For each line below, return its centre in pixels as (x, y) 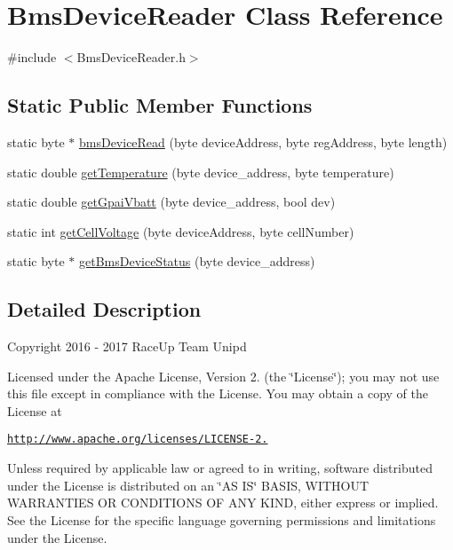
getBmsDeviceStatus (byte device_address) (197, 261)
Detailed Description (104, 309)
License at (35, 410)
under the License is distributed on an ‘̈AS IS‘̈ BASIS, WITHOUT (188, 485)
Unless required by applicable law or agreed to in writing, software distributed (220, 468)
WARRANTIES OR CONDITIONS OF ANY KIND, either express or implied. (223, 503)
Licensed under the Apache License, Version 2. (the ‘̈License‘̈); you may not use (223, 376)
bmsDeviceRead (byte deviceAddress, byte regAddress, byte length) (263, 141)
